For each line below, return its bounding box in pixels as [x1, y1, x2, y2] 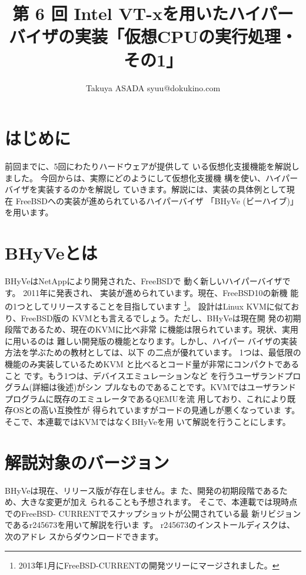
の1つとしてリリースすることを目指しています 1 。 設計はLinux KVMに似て [5, 298, 291, 312]
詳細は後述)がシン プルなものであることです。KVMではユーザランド [32, 381, 297, 393]
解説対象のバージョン [5, 450, 169, 474]
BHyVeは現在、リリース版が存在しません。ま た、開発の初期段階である [5, 484, 280, 496]
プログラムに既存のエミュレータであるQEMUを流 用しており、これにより [5, 392, 287, 404]
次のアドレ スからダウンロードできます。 [5, 530, 164, 542]
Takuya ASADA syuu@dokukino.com [85, 81, 221, 94]
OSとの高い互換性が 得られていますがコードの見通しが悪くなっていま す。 [12, 404, 300, 416]
